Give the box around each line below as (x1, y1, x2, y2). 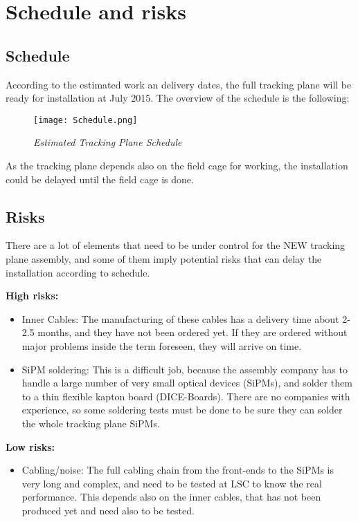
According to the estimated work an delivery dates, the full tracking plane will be (6, 77, 352, 91)
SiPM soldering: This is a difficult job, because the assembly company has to (21, 362, 348, 376)
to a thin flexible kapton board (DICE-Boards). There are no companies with (21, 389, 350, 403)
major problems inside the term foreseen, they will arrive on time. (21, 338, 302, 353)
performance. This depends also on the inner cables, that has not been (21, 490, 321, 504)
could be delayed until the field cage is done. (6, 171, 194, 186)
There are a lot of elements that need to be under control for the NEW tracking (6, 238, 346, 252)
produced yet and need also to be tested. (21, 503, 195, 517)
